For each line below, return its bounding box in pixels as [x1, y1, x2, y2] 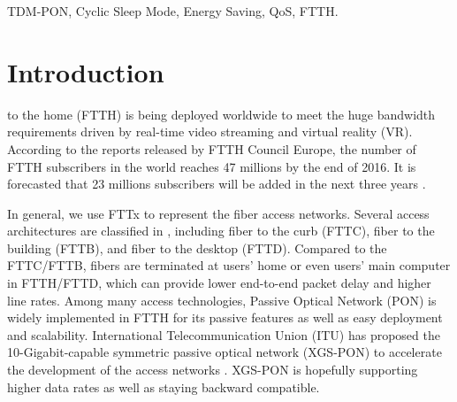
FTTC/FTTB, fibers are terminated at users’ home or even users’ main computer [7, 256, 451, 274]
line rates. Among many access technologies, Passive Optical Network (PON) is [7, 290, 437, 309]
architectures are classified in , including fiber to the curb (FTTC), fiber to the [7, 221, 435, 240]
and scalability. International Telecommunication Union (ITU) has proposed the [7, 325, 440, 344]
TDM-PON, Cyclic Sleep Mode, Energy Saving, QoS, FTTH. [7, 2, 339, 19]
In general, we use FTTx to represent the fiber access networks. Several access [7, 204, 430, 222]
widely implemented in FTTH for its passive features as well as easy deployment [7, 308, 443, 327]
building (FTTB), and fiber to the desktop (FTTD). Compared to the [7, 238, 387, 257]
